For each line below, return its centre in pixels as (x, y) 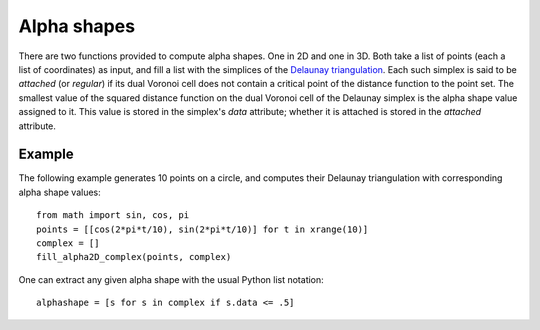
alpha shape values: (60, 192)
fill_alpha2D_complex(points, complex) (134, 257)
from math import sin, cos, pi (113, 215)
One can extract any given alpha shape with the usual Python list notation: (171, 279)
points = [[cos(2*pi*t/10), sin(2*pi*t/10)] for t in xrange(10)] (202, 229)
